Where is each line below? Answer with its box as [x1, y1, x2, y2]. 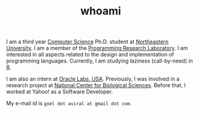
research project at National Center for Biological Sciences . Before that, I [6, 82, 186, 89]
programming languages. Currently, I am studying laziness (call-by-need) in [6, 57, 193, 64]
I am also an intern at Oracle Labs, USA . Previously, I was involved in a [6, 75, 180, 82]
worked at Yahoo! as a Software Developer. [6, 88, 113, 96]
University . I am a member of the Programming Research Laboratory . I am [6, 44, 188, 52]
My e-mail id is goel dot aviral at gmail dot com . [6, 100, 132, 107]
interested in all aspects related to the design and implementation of [6, 51, 174, 58]
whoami [80, 4, 122, 18]
